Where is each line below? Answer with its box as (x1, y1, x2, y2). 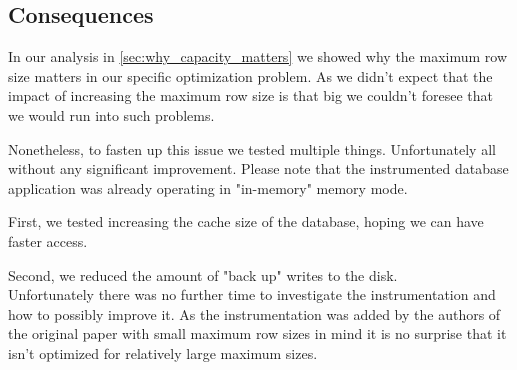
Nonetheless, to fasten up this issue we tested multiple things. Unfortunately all (8, 138, 496, 159)
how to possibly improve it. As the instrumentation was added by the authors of (8, 303, 501, 324)
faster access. (8, 230, 88, 251)
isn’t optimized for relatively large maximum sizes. (8, 342, 318, 363)
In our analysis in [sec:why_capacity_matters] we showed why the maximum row (8, 46, 508, 67)
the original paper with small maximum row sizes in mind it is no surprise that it (8, 323, 507, 344)
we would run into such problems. (8, 104, 215, 125)
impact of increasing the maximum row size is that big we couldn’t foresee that (8, 85, 493, 106)
